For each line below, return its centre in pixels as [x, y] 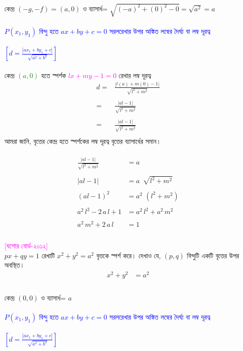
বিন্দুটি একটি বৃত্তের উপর [213, 255]
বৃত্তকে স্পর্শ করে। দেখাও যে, [129, 255]
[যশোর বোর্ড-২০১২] [26, 246]
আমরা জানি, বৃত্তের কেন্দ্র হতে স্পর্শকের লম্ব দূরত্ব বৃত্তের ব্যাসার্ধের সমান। [83, 141]
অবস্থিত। [14, 265]
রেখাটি [48, 255]
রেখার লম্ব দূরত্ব [135, 75]
